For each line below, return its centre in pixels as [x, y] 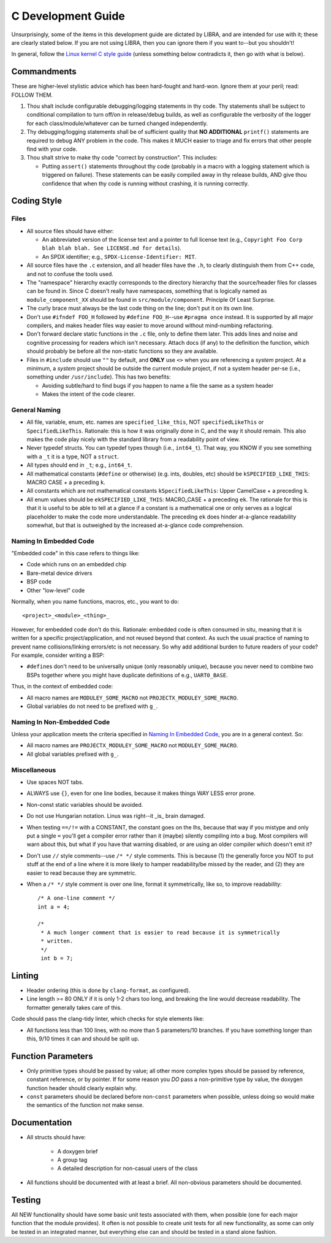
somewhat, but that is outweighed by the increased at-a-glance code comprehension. [135, 525]
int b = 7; [57, 958]
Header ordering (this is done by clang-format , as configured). [108, 990]
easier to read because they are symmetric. [82, 873]
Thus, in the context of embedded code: [62, 687]
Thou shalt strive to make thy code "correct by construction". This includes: [122, 158]
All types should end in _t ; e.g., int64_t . [79, 465]
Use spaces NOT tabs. [55, 782]
